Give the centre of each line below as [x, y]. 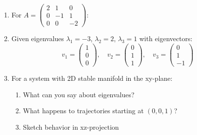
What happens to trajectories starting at [83, 111]
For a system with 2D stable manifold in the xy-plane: [92, 78]
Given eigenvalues [38, 38]
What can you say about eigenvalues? [79, 94]
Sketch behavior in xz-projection [71, 127]
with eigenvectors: [166, 38]
